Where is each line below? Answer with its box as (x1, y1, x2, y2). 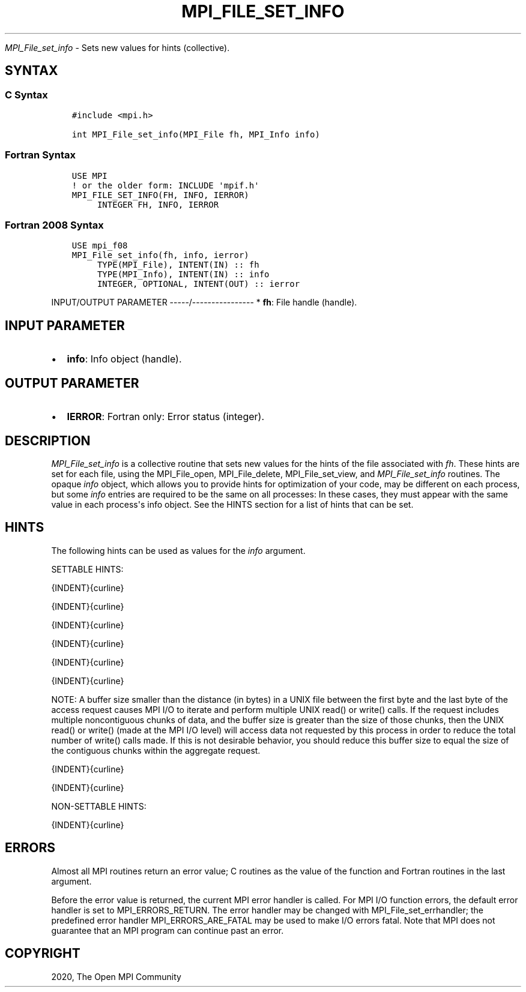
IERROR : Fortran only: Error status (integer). (67, 410, 264, 423)
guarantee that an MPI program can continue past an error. (51, 925, 284, 936)
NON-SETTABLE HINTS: (51, 801, 147, 811)
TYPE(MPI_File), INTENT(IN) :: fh (97, 260, 259, 270)
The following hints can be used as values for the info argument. (51, 545, 306, 556)
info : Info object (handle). (67, 353, 182, 365)
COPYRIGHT (5, 946, 80, 961)
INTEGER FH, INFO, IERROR (97, 199, 219, 209)
